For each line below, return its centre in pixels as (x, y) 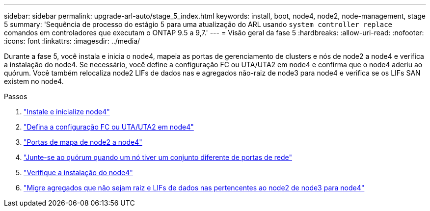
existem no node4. (34, 81)
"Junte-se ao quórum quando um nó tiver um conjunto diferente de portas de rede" (158, 157)
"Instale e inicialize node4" (67, 112)
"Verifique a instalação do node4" (78, 172)
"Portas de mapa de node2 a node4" (83, 142)
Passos (16, 96)
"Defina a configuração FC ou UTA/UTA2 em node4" (109, 127)
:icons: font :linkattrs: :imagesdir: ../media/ (72, 41)
